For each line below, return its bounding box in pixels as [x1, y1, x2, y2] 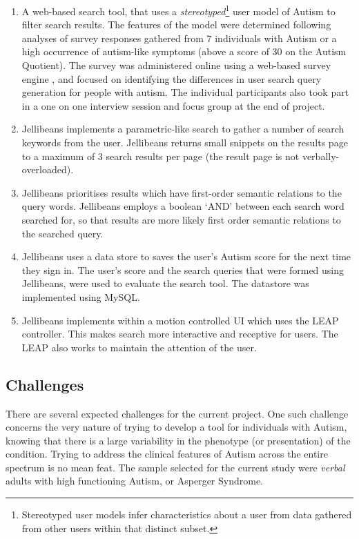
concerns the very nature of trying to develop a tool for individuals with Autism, [6, 420, 347, 434]
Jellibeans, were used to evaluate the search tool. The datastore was [21, 276, 309, 291]
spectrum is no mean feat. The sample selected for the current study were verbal [6, 460, 345, 474]
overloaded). [21, 162, 74, 177]
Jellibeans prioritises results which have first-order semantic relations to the [21, 185, 342, 199]
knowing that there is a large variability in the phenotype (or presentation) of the [6, 433, 351, 447]
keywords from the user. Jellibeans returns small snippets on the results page [21, 135, 348, 149]
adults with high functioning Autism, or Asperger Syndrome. [6, 473, 264, 488]
